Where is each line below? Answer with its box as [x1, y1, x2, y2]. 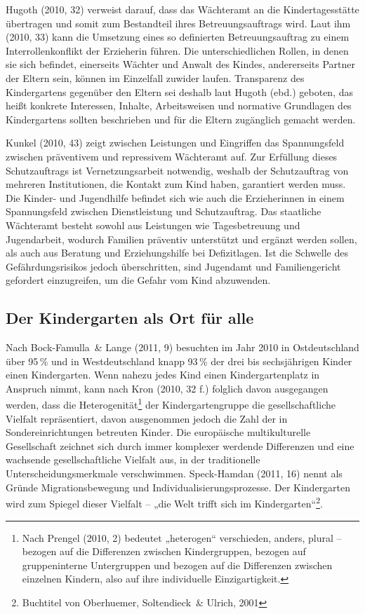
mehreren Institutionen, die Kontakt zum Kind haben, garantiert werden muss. [6, 177, 346, 191]
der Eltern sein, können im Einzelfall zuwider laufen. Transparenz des [6, 70, 305, 85]
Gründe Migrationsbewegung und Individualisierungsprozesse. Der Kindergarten [6, 479, 351, 494]
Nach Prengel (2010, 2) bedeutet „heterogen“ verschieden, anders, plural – [22, 530, 342, 545]
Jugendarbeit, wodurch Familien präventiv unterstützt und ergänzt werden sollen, [6, 231, 357, 246]
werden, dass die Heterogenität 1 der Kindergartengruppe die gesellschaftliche [6, 395, 336, 412]
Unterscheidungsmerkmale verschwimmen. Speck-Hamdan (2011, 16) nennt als [6, 466, 343, 481]
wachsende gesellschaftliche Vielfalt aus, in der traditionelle [6, 452, 260, 467]
